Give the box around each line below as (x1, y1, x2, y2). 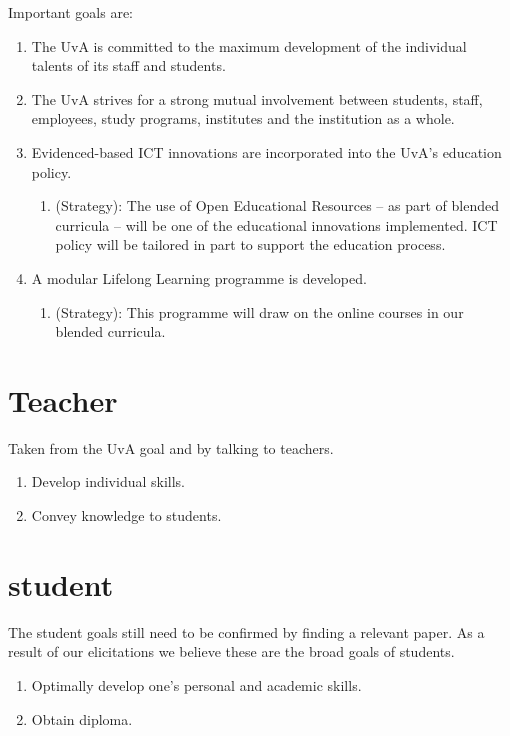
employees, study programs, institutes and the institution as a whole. (31, 108, 455, 129)
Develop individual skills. (31, 471, 186, 492)
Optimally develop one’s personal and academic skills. (31, 674, 362, 695)
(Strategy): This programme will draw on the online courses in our (55, 301, 464, 322)
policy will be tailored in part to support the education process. (55, 234, 446, 255)
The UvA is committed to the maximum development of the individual (31, 35, 467, 56)
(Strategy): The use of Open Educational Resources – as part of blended (55, 195, 499, 216)
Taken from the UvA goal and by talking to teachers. (8, 437, 334, 458)
